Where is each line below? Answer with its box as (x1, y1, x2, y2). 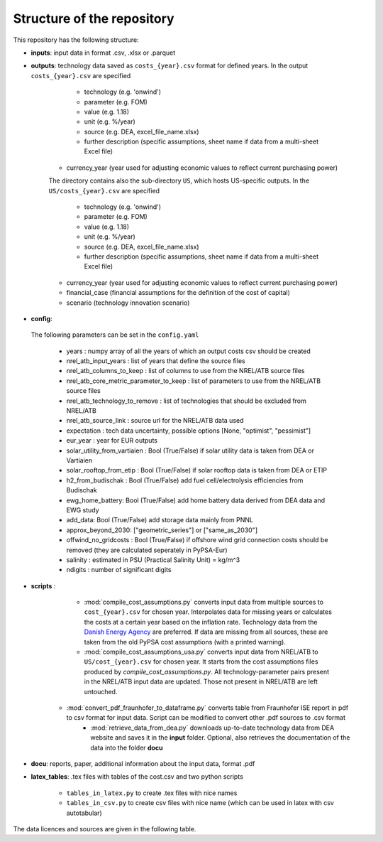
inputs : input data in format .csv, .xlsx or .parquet (30, 48, 176, 57)
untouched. (84, 687, 118, 696)
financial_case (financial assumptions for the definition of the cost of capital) (66, 288, 290, 297)
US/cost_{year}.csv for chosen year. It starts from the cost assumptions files (84, 657, 318, 666)
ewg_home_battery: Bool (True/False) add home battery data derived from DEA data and (66, 496, 326, 504)
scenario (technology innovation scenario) (66, 298, 190, 307)
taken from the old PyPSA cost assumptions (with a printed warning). (84, 637, 287, 646)
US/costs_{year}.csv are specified (48, 186, 160, 195)
